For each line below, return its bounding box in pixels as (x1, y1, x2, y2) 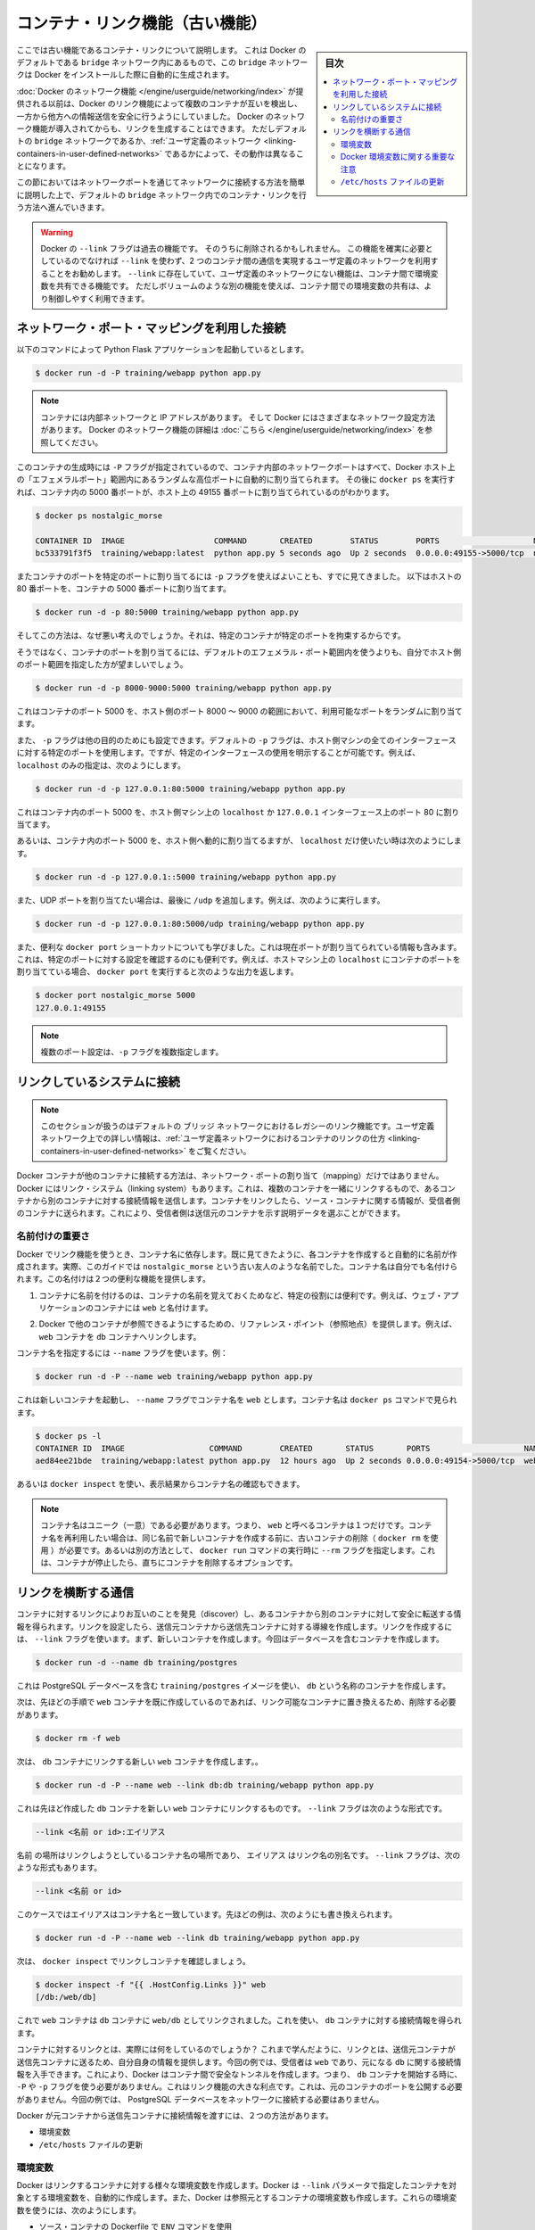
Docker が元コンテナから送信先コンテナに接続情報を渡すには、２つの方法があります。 (16, 2110, 333, 2121)
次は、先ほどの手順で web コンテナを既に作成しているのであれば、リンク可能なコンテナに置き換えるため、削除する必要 (16, 1697, 457, 1707)
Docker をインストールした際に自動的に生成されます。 (34, 70, 235, 80)
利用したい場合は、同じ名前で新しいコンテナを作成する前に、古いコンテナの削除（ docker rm (71, 1532, 421, 1543)
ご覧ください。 (196, 1145, 251, 1156)
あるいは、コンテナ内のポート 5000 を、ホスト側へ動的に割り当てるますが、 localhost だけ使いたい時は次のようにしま (16, 835, 463, 847)
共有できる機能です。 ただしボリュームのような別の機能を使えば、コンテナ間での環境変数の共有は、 (55, 281, 424, 292)
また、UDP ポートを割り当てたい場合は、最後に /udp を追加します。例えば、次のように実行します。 (16, 895, 385, 905)
